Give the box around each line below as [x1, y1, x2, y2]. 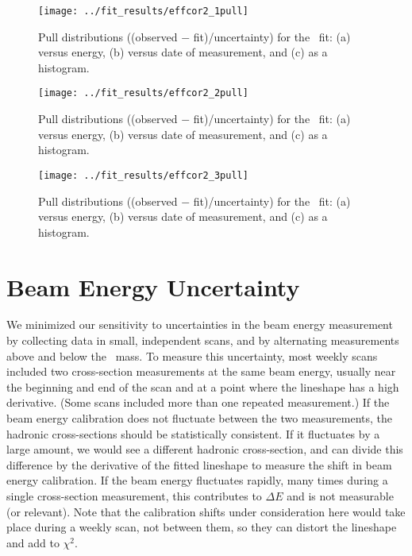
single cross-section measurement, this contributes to [6, 487, 262, 504]
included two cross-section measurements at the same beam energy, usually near [6, 363, 396, 380]
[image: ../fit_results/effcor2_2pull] [38, 87, 248, 99]
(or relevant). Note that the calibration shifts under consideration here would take [6, 503, 406, 519]
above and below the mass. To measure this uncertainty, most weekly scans [6, 347, 378, 364]
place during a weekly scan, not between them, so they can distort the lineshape [6, 519, 397, 535]
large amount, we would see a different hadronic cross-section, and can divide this [6, 441, 403, 458]
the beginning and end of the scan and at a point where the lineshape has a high [6, 378, 399, 395]
